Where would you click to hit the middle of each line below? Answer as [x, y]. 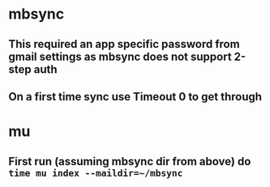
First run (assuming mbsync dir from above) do [130, 161]
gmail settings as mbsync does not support [120, 56]
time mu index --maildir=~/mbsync [96, 173]
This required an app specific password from [124, 44]
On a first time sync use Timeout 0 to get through [135, 97]
